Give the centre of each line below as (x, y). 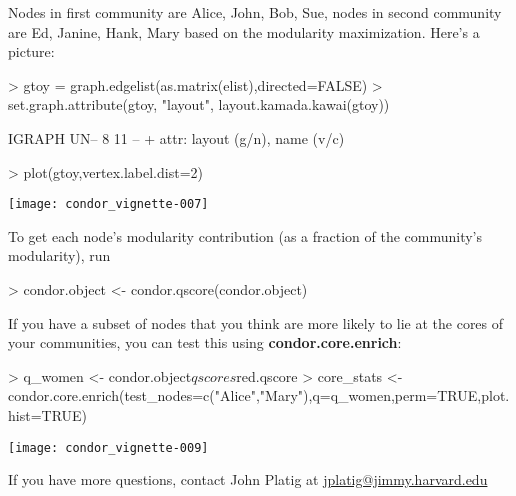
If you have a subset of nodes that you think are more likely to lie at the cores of (256, 322)
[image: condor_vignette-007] (108, 204)
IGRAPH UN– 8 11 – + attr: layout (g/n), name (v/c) (176, 137)
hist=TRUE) (48, 414)
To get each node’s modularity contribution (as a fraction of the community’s (245, 235)
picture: (31, 51)
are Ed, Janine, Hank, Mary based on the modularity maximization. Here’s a (244, 31)
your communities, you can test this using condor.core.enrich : (205, 342)
